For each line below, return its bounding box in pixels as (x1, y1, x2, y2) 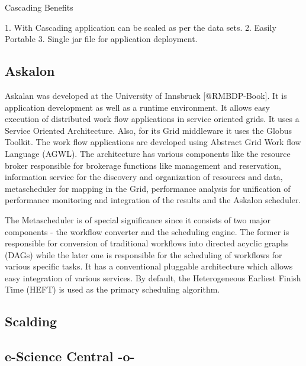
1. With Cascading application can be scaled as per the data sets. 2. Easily (5, 21, 276, 33)
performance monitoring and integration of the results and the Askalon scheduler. (5, 194, 301, 206)
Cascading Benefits (5, 1, 73, 13)
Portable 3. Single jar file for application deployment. (5, 33, 198, 45)
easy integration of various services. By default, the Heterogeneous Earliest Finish (5, 271, 301, 284)
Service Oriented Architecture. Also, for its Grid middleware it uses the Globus (5, 124, 292, 136)
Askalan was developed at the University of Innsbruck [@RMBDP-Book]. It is (5, 89, 287, 101)
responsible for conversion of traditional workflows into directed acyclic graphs (5, 237, 289, 249)
